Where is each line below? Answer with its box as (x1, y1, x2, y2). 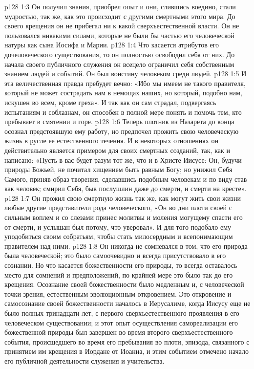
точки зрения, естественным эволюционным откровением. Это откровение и (4, 288, 232, 299)
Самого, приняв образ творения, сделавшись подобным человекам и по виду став (4, 174, 247, 184)
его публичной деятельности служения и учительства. (4, 355, 165, 366)
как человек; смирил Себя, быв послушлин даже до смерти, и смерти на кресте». (4, 183, 247, 194)
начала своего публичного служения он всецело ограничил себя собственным (4, 59, 234, 69)
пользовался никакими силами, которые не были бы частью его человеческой (4, 30, 234, 40)
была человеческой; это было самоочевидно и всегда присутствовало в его (4, 250, 226, 260)
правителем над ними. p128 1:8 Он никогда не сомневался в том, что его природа (4, 240, 248, 251)
